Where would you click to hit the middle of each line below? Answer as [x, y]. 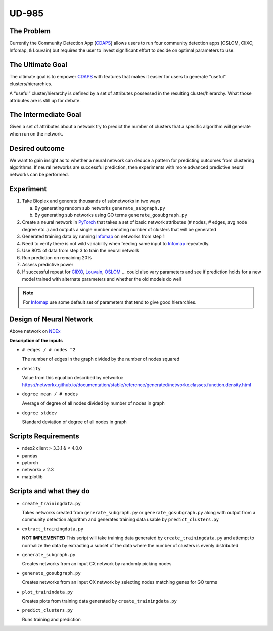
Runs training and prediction [51, 619]
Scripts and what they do [50, 491]
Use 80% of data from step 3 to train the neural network [80, 251]
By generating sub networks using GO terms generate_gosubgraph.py [111, 215]
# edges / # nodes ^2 [49, 350]
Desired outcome [37, 148]
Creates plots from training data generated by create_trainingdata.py [99, 601]
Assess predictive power [48, 264]
